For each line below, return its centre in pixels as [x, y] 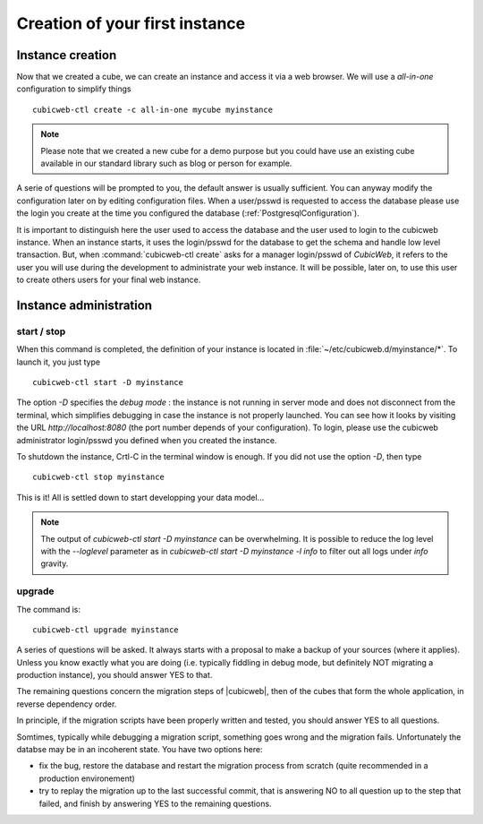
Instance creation [67, 55]
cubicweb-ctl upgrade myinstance [106, 630]
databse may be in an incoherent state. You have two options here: [140, 750]
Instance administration [84, 305]
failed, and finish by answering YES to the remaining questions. [155, 803]
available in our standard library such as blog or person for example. [166, 163]
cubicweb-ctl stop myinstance [99, 477]
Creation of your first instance [131, 23]
